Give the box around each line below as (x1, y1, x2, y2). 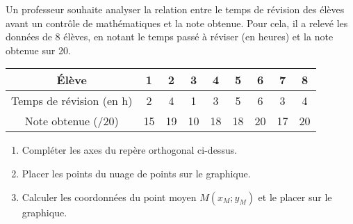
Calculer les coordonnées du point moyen (22, 189, 197, 204)
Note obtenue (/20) (24, 113, 119, 129)
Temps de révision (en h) (11, 93, 133, 109)
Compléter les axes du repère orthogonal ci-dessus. (22, 143, 238, 157)
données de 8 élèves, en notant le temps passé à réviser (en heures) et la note (6, 29, 334, 44)
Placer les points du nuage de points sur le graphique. (22, 166, 251, 180)
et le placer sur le (258, 189, 332, 204)
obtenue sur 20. (6, 42, 71, 57)
